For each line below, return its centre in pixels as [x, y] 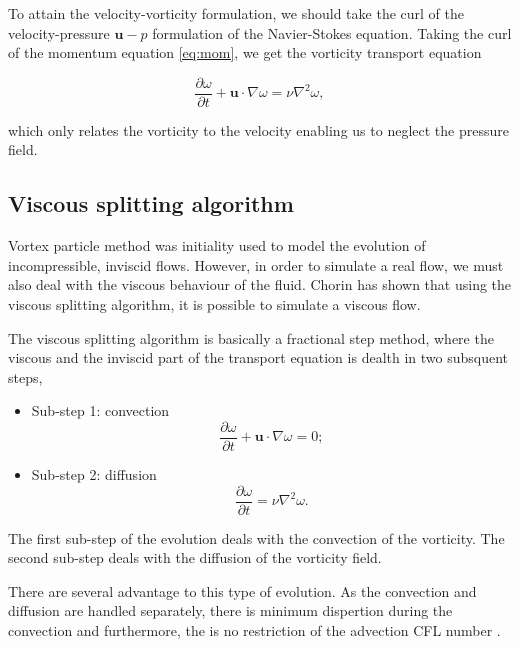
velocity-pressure [59, 32]
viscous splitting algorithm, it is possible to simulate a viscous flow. [214, 304]
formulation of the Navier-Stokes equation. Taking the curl [332, 32]
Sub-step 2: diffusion [94, 474]
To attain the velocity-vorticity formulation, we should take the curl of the [236, 13]
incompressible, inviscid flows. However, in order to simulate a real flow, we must [256, 264]
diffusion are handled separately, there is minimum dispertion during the [230, 610]
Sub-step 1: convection [100, 410]
